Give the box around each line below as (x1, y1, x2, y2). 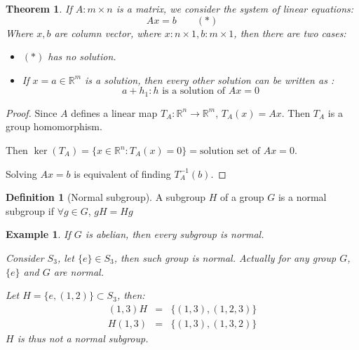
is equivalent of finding (74, 166, 171, 181)
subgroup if (6, 203, 54, 218)
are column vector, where (54, 25, 161, 40)
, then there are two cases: (233, 25, 346, 40)
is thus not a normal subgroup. (17, 330, 149, 345)
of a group (219, 190, 264, 204)
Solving (6, 166, 37, 181)
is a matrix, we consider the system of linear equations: (116, 1, 354, 15)
